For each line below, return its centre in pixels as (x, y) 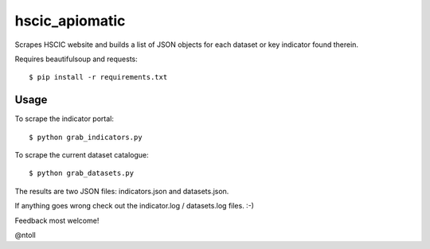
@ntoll (25, 235)
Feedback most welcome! (57, 220)
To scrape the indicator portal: (64, 119)
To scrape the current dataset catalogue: (82, 155)
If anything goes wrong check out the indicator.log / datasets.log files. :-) (135, 206)
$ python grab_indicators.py (86, 137)
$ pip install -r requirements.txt (98, 77)
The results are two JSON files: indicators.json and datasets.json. (122, 191)
